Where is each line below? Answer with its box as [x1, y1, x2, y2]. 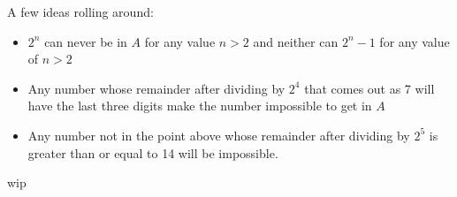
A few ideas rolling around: [7, 3, 154, 20]
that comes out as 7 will [304, 79, 435, 97]
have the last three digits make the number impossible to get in [27, 96, 372, 115]
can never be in [44, 32, 127, 50]
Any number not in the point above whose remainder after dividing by [27, 125, 410, 144]
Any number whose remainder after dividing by [27, 79, 286, 97]
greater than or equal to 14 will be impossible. [27, 143, 278, 162]
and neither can [253, 32, 339, 50]
